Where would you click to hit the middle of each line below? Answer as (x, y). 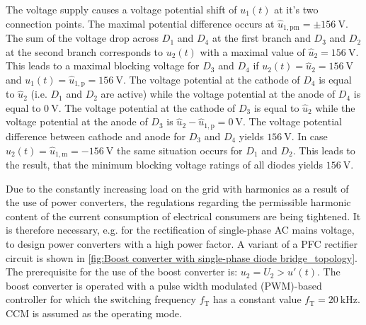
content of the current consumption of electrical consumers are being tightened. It (183, 216)
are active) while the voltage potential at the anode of (218, 94)
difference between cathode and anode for (96, 136)
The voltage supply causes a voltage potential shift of (121, 9)
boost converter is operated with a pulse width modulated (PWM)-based (164, 285)
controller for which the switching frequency (101, 299)
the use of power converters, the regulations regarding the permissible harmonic (178, 202)
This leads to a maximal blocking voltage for (103, 65)
